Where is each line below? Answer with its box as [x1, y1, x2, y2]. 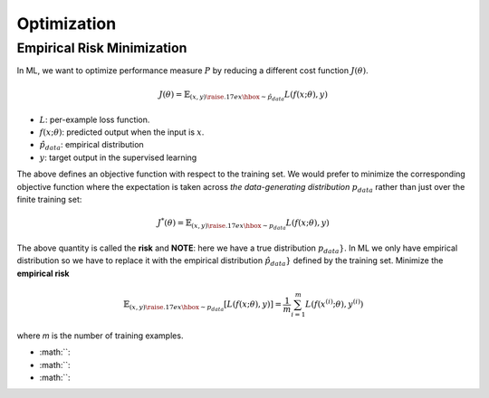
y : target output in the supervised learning [39, 152, 197, 163]
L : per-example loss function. [39, 114, 150, 125]
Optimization [16, 14, 117, 33]
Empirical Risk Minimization [16, 40, 187, 56]
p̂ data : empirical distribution [39, 139, 144, 153]
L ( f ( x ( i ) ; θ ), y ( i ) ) [304, 298, 364, 309]
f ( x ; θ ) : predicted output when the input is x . [39, 127, 205, 137]
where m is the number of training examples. [16, 330, 184, 341]
